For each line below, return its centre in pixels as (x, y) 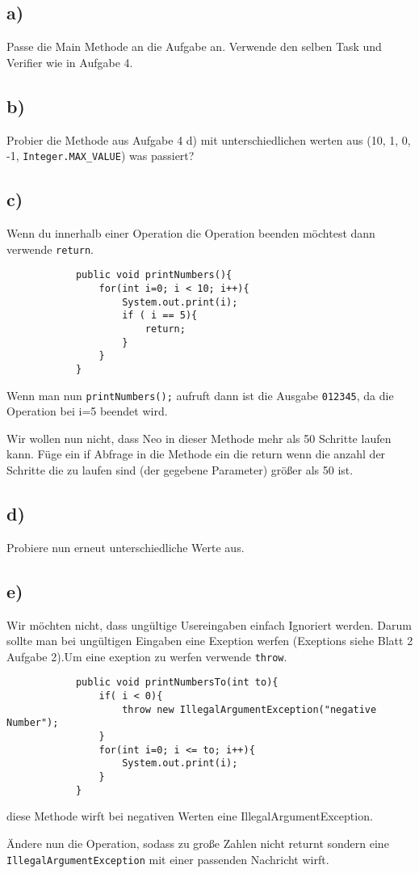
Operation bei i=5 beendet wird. (87, 411)
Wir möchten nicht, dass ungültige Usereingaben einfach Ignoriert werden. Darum (209, 624)
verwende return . (50, 249)
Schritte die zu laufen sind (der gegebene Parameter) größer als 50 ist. (180, 469)
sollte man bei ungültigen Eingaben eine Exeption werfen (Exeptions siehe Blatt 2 (210, 641)
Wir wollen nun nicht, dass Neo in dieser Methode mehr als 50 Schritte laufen (199, 438)
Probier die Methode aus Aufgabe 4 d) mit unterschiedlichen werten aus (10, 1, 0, (209, 139)
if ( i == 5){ (160, 316)
